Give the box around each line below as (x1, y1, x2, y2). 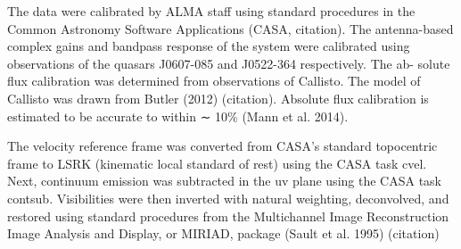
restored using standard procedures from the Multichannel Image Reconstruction (7, 206, 449, 225)
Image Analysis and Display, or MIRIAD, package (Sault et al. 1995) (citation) (7, 224, 440, 243)
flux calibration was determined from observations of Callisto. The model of (7, 71, 421, 90)
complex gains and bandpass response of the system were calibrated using (7, 37, 410, 55)
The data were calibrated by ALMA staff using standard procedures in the (7, 2, 416, 20)
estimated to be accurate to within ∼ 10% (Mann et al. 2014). (7, 106, 349, 125)
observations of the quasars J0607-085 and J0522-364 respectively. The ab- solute (7, 54, 450, 72)
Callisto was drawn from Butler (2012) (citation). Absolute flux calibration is (7, 88, 429, 107)
